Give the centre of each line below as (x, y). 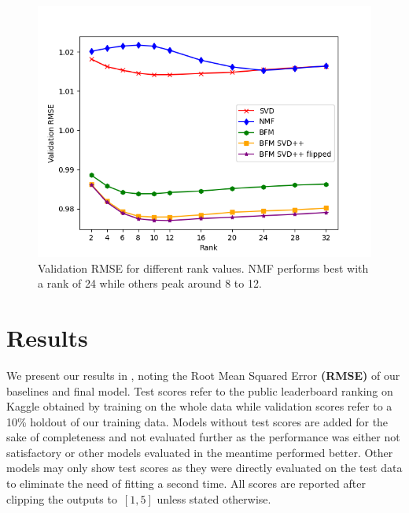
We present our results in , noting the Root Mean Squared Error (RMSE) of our (203, 375)
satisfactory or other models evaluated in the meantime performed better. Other (200, 452)
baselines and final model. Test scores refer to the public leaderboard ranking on (200, 390)
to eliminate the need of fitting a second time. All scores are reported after (186, 483)
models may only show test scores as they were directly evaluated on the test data (204, 468)
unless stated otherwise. (214, 498)
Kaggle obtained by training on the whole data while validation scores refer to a (199, 406)
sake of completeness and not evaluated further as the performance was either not (203, 437)
